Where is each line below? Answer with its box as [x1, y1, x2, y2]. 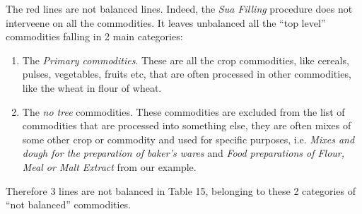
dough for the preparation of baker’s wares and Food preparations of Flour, [22, 145, 345, 160]
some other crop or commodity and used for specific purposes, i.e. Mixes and [22, 131, 355, 146]
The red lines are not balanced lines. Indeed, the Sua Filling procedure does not [6, 1, 353, 16]
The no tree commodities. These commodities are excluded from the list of [22, 104, 345, 119]
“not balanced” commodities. [6, 197, 132, 212]
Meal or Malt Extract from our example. [22, 159, 197, 174]
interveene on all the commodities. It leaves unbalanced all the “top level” [6, 15, 326, 30]
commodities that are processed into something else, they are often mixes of [22, 118, 351, 133]
